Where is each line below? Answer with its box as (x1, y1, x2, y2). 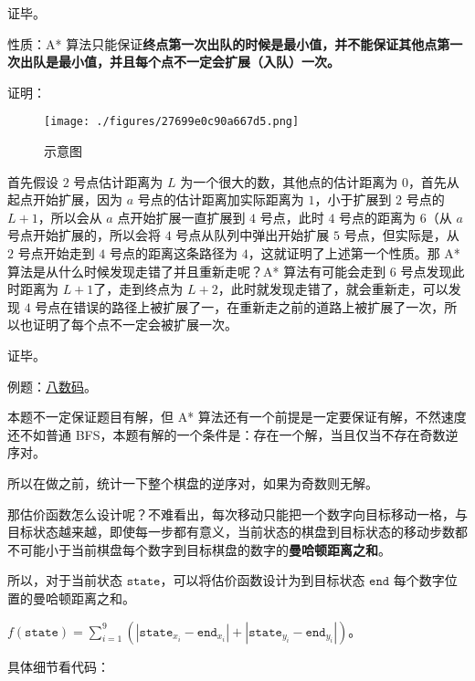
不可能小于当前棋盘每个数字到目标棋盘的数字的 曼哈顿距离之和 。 (7, 540, 391, 559)
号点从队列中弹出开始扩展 (175, 225, 330, 245)
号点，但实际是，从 (343, 225, 459, 245)
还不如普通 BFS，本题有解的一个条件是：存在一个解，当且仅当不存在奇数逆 (7, 424, 459, 444)
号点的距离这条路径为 (109, 244, 237, 262)
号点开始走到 (17, 244, 95, 262)
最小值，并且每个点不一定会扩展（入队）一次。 (58, 52, 340, 71)
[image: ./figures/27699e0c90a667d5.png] (44, 115, 300, 129)
